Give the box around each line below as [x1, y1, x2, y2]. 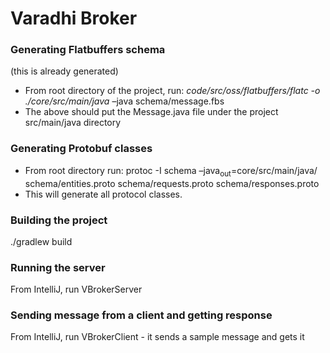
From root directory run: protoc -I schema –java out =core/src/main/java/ [24, 164, 318, 179]
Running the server [10, 260, 106, 274]
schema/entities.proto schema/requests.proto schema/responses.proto [24, 177, 320, 189]
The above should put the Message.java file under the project [24, 106, 279, 118]
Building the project [10, 213, 108, 227]
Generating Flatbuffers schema [10, 43, 166, 57]
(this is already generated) [10, 65, 119, 77]
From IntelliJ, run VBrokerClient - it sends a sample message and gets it [10, 331, 305, 343]
